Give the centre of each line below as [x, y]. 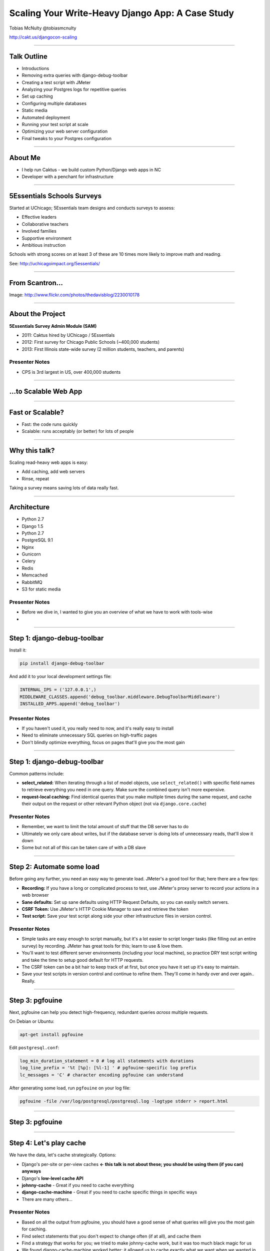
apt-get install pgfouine [51, 1035]
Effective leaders [39, 217]
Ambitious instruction [44, 245]
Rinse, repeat [35, 478]
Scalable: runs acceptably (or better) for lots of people [78, 431]
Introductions [35, 68]
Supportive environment [47, 238]
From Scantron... [36, 283]
